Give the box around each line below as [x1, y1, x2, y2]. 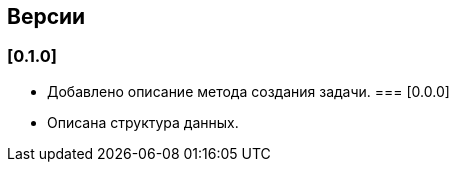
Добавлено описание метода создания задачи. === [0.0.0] [47, 82, 450, 100]
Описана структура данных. [47, 113, 239, 131]
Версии [7, 4, 86, 29]
